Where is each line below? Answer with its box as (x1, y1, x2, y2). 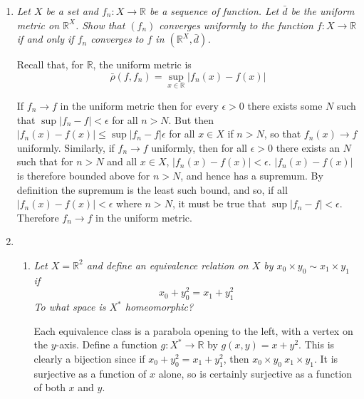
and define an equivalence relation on (86, 257, 249, 272)
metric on (16, 17, 60, 32)
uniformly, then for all (151, 140, 247, 155)
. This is (298, 337, 335, 352)
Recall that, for (16, 57, 83, 72)
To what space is (33, 299, 106, 314)
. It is (313, 351, 338, 366)
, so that (264, 126, 301, 141)
